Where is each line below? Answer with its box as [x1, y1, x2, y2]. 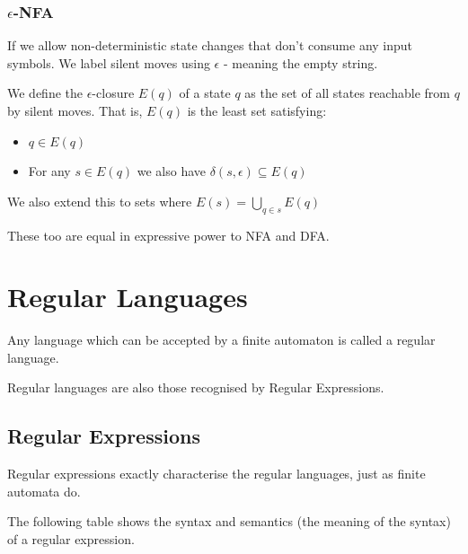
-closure [92, 84, 135, 102]
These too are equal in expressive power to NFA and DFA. [7, 225, 330, 244]
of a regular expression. [7, 530, 135, 549]
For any [28, 162, 71, 180]
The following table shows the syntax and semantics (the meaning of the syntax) [7, 512, 451, 531]
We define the [7, 84, 83, 102]
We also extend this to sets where [7, 191, 192, 210]
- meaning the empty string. [223, 53, 378, 72]
